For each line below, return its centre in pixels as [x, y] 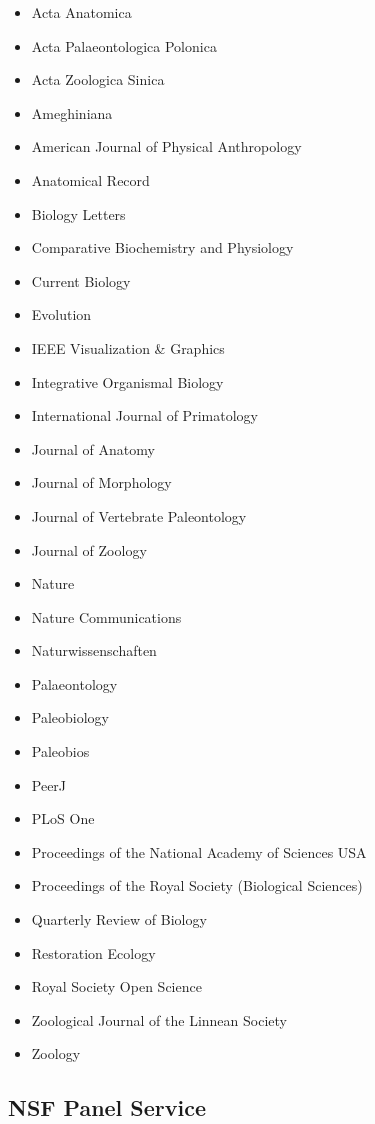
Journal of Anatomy [93, 448]
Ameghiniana [72, 112]
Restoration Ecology [93, 952]
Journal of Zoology [89, 549]
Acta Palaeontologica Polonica [124, 45]
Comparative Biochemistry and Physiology [162, 247]
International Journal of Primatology [144, 415]
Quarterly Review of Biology [119, 919]
